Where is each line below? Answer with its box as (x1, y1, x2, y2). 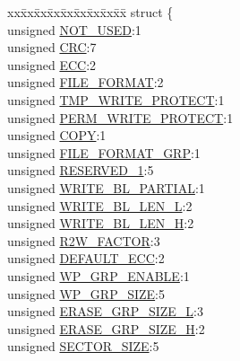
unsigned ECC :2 (7, 55, 97, 74)
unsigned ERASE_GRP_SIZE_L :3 (7, 302, 203, 321)
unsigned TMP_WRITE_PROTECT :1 (7, 90, 225, 109)
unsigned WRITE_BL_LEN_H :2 (7, 214, 194, 233)
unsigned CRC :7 (7, 38, 97, 57)
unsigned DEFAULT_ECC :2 (7, 249, 165, 268)
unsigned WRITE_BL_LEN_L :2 (7, 196, 193, 215)
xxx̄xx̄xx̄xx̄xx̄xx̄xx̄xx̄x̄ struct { (7, 3, 174, 21)
